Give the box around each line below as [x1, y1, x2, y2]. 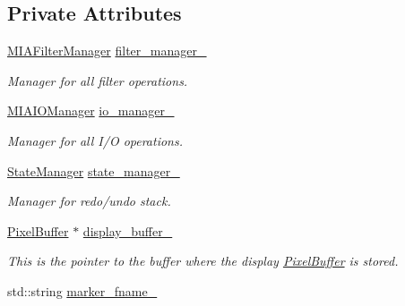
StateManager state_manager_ [7, 161, 180, 180]
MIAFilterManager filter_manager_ [7, 41, 207, 60]
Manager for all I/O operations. [7, 131, 183, 149]
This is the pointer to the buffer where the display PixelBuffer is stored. [7, 251, 399, 270]
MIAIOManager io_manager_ [7, 101, 175, 120]
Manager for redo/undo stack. [7, 191, 171, 210]
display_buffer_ [82, 221, 173, 240]
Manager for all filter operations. [7, 71, 188, 89]
